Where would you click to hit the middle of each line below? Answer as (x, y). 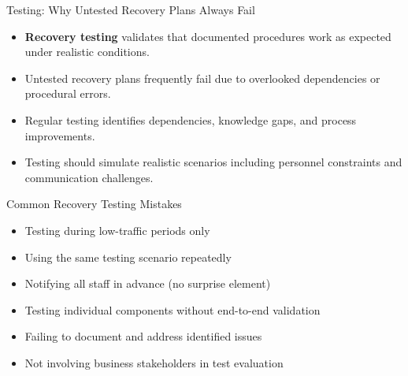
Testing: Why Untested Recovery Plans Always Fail (131, 9)
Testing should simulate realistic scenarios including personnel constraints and (213, 162)
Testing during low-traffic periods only (117, 230)
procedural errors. (68, 93)
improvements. (60, 135)
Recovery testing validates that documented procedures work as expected (208, 36)
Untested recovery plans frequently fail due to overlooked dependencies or (202, 78)
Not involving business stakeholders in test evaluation (154, 362)
